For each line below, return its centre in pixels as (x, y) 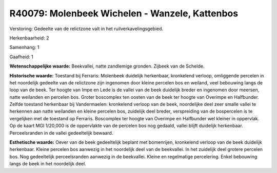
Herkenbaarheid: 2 (29, 38)
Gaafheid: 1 (21, 57)
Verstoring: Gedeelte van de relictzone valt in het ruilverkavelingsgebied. (86, 29)
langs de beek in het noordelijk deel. (48, 164)
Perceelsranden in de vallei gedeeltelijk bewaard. (61, 133)
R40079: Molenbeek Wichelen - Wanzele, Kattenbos (124, 13)
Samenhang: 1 (24, 47)
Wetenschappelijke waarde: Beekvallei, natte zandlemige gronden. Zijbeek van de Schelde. (107, 66)
